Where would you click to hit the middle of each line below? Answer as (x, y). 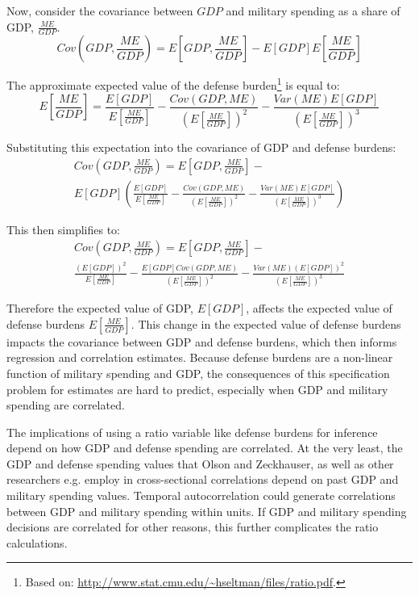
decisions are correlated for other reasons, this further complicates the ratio (193, 527)
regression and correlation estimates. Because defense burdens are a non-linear (200, 357)
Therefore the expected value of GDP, (100, 308)
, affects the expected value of (319, 308)
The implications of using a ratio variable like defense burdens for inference (192, 432)
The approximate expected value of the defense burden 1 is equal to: (173, 84)
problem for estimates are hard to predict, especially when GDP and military (197, 389)
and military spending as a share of (313, 10)
